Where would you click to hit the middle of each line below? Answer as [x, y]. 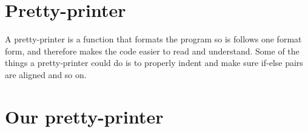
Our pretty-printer [84, 116]
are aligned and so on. [46, 74]
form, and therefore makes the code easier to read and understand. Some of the [152, 51]
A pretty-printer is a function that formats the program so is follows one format [153, 39]
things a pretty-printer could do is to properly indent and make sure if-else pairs [154, 63]
